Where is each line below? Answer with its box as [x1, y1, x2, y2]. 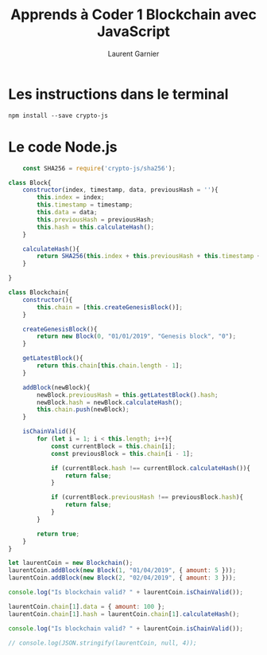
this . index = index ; [37, 194, 105, 202]
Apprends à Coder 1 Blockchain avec [10, 6, 257, 24]
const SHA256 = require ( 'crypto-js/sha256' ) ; [22, 164, 176, 172]
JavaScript [96, 22, 171, 41]
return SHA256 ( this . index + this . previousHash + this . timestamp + [37, 253, 261, 261]
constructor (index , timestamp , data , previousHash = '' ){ [22, 186, 219, 194]
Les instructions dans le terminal [8, 85, 229, 103]
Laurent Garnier [107, 49, 160, 58]
